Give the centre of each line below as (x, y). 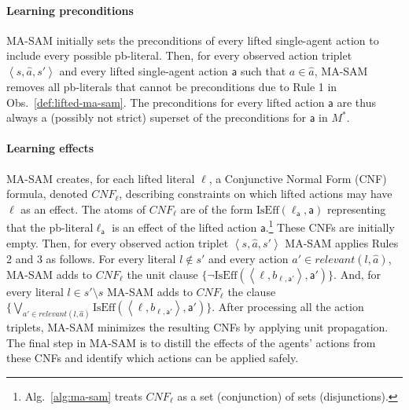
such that (263, 70)
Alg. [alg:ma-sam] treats (83, 395)
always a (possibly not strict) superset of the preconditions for (157, 117)
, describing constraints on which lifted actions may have (256, 194)
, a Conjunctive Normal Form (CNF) (298, 178)
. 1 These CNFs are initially (330, 226)
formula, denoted (47, 194)
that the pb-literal (50, 227)
